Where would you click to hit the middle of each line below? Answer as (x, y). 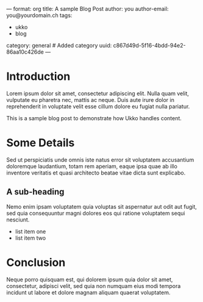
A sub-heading (35, 192)
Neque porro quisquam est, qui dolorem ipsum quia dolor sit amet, (90, 279)
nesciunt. (18, 220)
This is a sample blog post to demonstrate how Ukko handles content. (94, 118)
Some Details (41, 143)
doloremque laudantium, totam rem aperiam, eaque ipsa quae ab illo (92, 166)
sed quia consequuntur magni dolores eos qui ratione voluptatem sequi (96, 213)
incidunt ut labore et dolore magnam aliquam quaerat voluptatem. (88, 292)
